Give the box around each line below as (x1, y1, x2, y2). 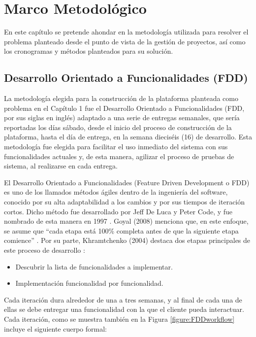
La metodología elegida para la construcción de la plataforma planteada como (4, 93, 238, 103)
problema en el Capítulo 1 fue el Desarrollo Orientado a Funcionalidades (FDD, (4, 102, 245, 113)
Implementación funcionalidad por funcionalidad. (15, 278, 163, 288)
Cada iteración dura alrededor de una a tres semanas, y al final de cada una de (4, 294, 242, 304)
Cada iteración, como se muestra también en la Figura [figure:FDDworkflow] (4, 313, 235, 324)
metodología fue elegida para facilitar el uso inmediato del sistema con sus (4, 141, 228, 152)
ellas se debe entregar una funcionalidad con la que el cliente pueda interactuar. (4, 304, 244, 314)
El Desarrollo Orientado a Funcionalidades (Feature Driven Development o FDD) (4, 177, 250, 187)
